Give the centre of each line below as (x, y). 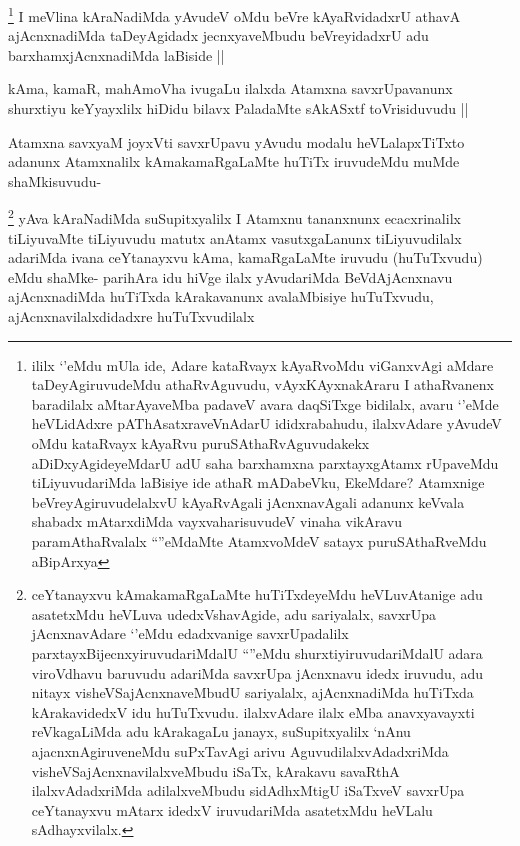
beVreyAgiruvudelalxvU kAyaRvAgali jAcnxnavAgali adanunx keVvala (248, 501)
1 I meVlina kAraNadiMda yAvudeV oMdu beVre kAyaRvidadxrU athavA (234, 14)
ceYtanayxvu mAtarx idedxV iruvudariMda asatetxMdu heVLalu (232, 809)
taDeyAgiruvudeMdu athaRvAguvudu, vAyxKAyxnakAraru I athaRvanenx (262, 384)
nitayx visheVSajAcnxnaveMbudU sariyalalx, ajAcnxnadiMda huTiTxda (252, 692)
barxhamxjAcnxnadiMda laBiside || (116, 54)
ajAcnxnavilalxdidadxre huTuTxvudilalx (131, 316)
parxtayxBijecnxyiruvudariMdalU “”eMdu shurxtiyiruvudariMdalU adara (257, 652)
